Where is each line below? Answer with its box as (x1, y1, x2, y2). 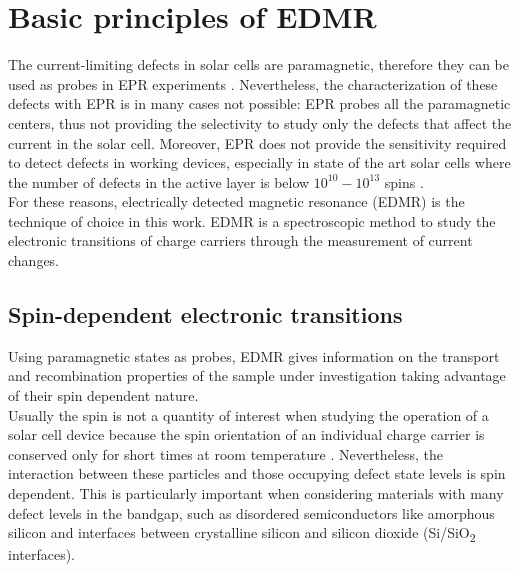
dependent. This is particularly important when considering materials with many (8, 483, 504, 504)
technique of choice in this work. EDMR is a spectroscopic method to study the (8, 210, 496, 231)
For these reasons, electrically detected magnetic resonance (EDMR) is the (8, 191, 465, 212)
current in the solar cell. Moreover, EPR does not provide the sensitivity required (8, 132, 507, 153)
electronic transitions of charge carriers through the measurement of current (8, 230, 473, 251)
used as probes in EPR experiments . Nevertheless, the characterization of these (8, 73, 498, 94)
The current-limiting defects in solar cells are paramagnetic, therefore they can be (8, 54, 509, 75)
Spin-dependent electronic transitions (8, 299, 403, 330)
